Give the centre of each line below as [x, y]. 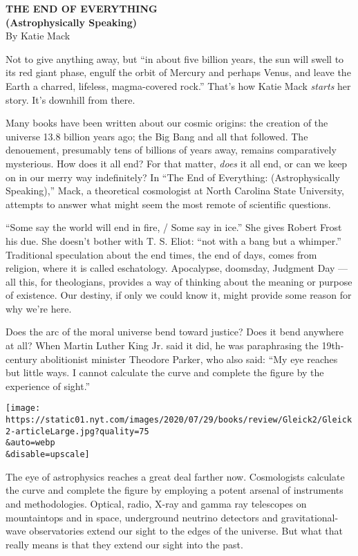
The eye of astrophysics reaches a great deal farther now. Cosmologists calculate [175, 476]
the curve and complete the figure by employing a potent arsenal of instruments [175, 490]
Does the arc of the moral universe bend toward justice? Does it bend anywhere [175, 332]
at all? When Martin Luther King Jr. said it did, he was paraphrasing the [162, 345]
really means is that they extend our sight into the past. [124, 544]
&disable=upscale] [48, 455]
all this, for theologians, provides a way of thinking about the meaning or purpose [179, 281]
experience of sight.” [48, 386]
